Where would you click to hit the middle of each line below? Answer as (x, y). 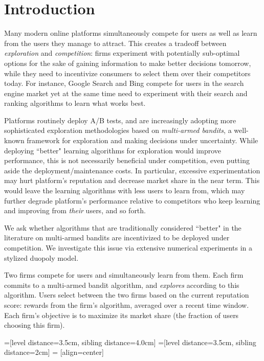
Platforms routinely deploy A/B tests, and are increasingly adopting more (120, 120)
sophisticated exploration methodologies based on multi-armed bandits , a (118, 130)
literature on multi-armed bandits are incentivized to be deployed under (117, 238)
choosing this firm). (35, 325)
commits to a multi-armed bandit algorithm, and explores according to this (122, 285)
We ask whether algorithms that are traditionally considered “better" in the (123, 227)
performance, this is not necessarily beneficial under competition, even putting (127, 160)
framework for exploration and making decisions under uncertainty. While (142, 140)
